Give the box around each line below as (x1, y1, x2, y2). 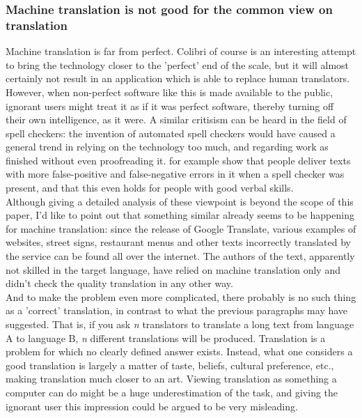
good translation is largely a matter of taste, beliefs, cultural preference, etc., (6, 357, 334, 372)
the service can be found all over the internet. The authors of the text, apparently (6, 249, 355, 263)
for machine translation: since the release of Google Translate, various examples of (6, 221, 356, 235)
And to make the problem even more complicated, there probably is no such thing (6, 289, 356, 304)
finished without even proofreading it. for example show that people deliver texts (6, 153, 351, 167)
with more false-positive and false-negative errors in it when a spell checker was (6, 167, 345, 181)
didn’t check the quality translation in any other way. (6, 276, 233, 291)
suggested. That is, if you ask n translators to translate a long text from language (6, 317, 354, 332)
